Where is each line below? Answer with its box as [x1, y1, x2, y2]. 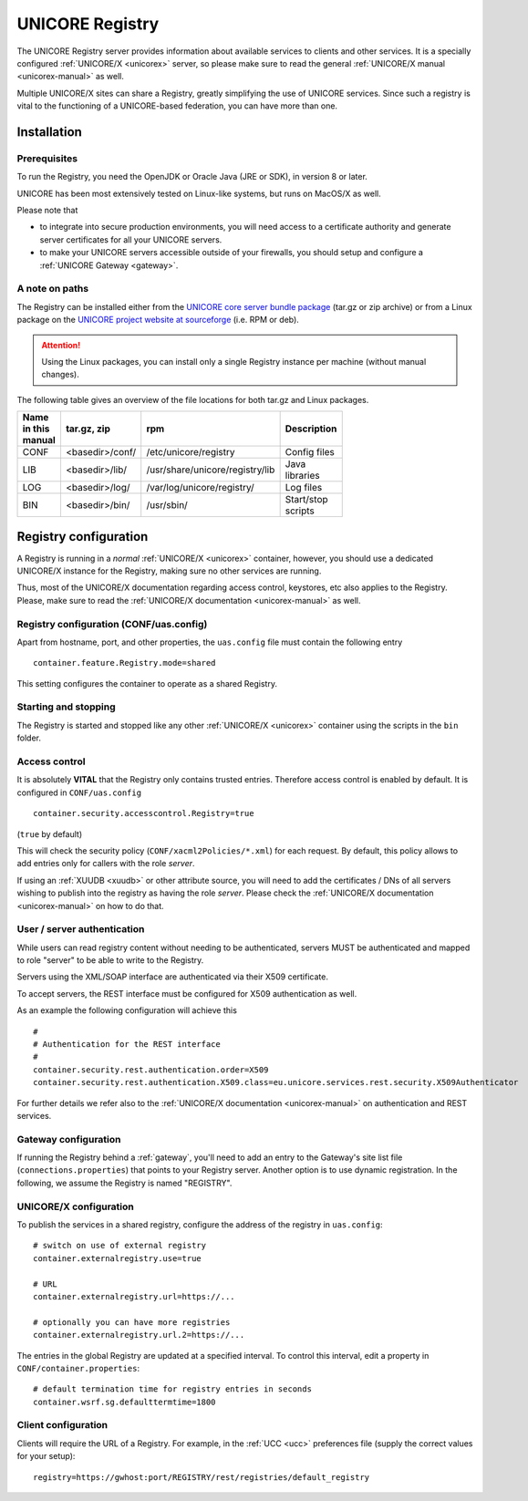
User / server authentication [16, 923, 145, 936]
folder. [16, 732, 41, 743]
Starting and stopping [16, 700, 116, 713]
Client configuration [16, 1419, 109, 1432]
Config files [285, 446, 335, 459]
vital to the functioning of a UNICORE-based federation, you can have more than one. [16, 100, 337, 111]
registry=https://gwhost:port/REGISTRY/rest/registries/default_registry [33, 1472, 370, 1482]
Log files [285, 481, 323, 494]
